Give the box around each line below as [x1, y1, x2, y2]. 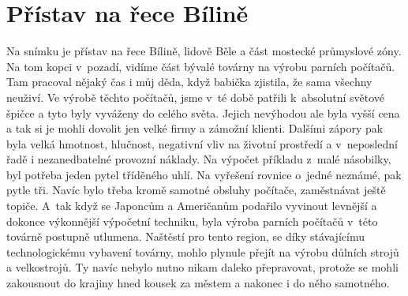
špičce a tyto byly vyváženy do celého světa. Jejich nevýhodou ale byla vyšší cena [6, 104, 400, 121]
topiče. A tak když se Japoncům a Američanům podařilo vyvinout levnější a [6, 197, 377, 214]
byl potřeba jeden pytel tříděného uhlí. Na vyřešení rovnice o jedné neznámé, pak [6, 166, 402, 182]
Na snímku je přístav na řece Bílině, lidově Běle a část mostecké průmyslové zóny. [6, 43, 402, 59]
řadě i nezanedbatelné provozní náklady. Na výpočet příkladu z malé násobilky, [6, 151, 391, 167]
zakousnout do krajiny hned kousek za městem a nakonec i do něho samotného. [6, 275, 390, 291]
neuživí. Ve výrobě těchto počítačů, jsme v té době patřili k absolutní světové [6, 88, 385, 105]
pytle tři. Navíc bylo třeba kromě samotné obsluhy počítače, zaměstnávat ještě [6, 182, 386, 198]
